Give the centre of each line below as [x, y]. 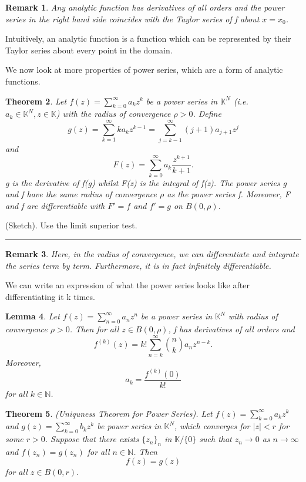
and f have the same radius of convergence [81, 194]
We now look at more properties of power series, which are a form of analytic [144, 70]
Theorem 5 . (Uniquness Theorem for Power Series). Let [109, 413]
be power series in [129, 426]
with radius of [253, 316]
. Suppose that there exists [92, 439]
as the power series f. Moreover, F [228, 194]
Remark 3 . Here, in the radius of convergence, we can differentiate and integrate [152, 253]
